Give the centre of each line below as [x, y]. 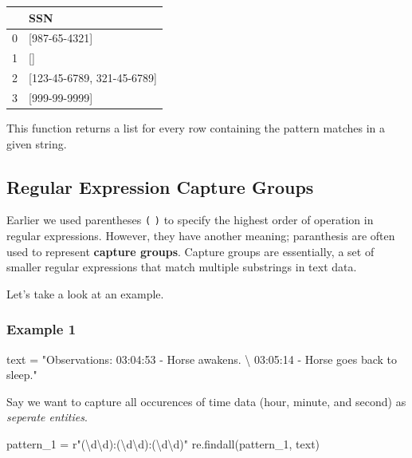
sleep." [22, 375]
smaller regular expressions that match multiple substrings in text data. [182, 267]
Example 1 [41, 329]
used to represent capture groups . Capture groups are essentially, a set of [190, 251]
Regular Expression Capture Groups [160, 186]
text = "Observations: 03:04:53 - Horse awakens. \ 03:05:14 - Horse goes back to [202, 359]
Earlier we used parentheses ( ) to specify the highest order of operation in [190, 220]
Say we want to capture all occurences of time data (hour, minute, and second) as [206, 401]
